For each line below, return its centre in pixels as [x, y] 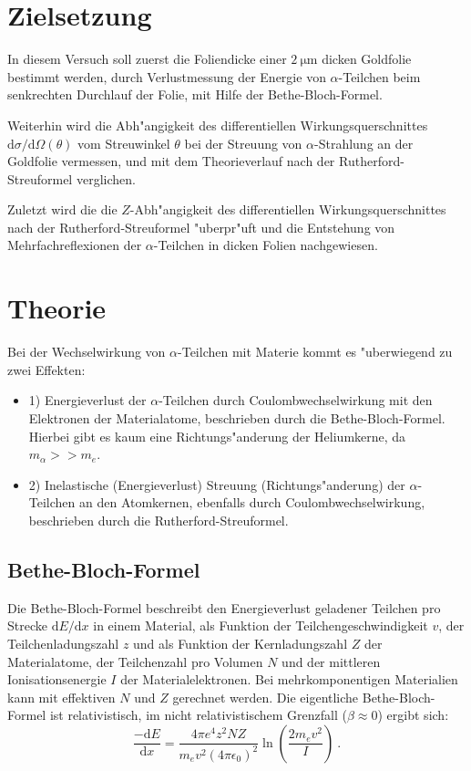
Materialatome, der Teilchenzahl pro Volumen [135, 661]
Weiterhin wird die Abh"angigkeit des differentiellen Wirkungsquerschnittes [218, 125]
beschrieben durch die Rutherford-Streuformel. [159, 520]
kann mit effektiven [61, 697]
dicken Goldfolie [367, 59]
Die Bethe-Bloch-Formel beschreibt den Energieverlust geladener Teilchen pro [224, 607]
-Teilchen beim [379, 76]
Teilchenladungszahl [63, 643]
